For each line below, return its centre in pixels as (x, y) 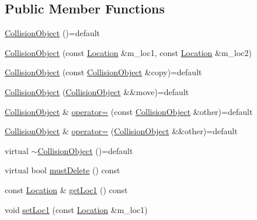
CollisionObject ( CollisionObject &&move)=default (97, 91)
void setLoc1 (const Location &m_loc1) (76, 209)
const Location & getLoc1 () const (66, 189)
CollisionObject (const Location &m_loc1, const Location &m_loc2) (128, 52)
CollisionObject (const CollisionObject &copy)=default (103, 72)
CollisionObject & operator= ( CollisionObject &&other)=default (121, 131)
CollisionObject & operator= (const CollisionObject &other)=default (129, 111)
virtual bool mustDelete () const (62, 170)
